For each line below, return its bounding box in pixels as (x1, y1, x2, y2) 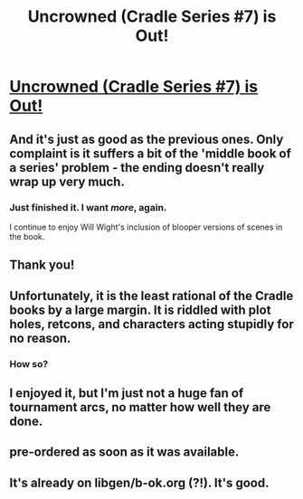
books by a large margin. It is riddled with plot (9, 302, 271, 317)
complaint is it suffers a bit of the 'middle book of (9, 146, 292, 161)
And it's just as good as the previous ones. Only (9, 131, 284, 146)
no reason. (9, 330, 71, 345)
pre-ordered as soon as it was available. (9, 445, 240, 460)
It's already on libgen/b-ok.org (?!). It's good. (9, 475, 270, 490)
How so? (9, 357, 49, 370)
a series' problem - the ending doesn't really (9, 160, 265, 175)
